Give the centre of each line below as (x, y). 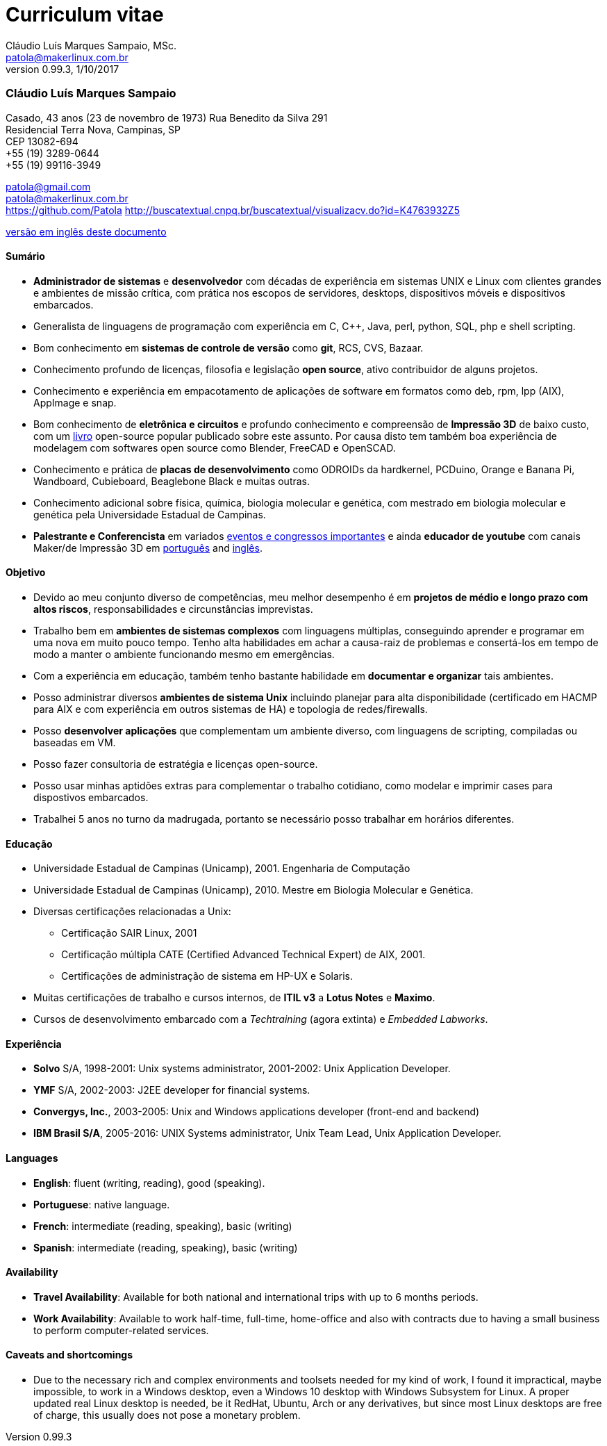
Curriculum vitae (85, 15)
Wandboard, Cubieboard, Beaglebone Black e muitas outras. (172, 481)
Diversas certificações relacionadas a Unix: (132, 912)
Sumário (25, 256)
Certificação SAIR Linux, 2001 (129, 933)
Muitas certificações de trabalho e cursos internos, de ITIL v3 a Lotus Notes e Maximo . (234, 998)
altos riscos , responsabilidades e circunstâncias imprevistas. (173, 609)
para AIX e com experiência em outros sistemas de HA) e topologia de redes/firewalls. (231, 709)
